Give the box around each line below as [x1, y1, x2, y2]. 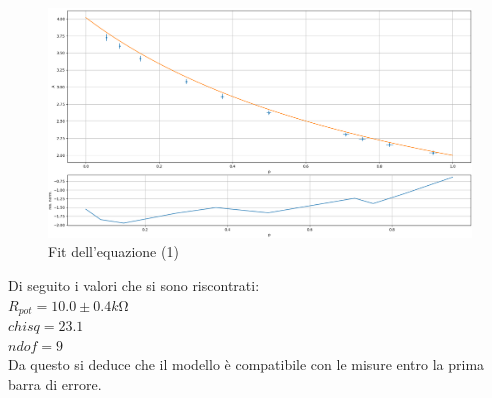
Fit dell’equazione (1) [48, 241, 179, 262]
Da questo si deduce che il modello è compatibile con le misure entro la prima [8, 354, 485, 375]
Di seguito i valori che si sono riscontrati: [8, 274, 260, 295]
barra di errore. [8, 373, 102, 394]
